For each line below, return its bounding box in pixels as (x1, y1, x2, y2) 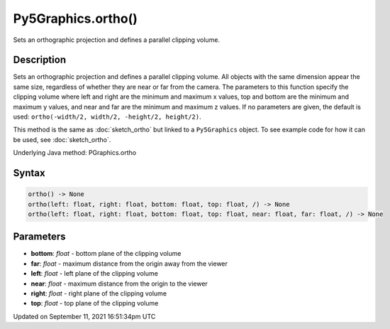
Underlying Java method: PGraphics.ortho (13, 149, 137, 157)
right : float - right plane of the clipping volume (30, 289, 167, 298)
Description (13, 54, 67, 66)
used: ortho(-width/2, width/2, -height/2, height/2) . (13, 112, 201, 121)
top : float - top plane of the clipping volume (30, 299, 159, 308)
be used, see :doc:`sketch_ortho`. (13, 135, 111, 144)
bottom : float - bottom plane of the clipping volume (30, 249, 182, 258)
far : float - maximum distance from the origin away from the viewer (30, 259, 228, 268)
